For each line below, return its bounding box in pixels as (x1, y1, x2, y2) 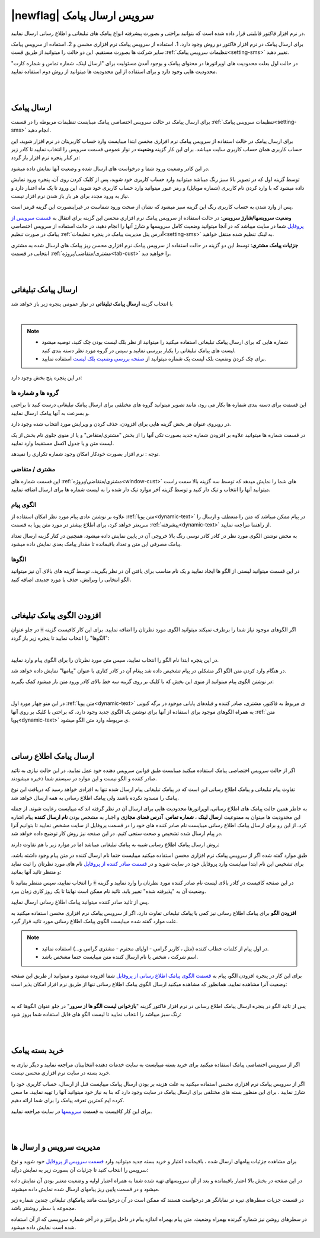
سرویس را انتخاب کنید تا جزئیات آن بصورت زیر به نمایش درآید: (11, 1166, 149, 1173)
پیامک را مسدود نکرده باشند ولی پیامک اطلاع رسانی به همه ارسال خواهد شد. (11, 794, 179, 801)
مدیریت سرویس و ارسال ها (11, 1142, 101, 1153)
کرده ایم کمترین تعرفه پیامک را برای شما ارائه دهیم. (11, 1097, 124, 1104)
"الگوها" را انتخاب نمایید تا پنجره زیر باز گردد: (11, 634, 110, 642)
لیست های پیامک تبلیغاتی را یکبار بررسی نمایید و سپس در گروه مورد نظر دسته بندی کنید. (41, 347, 236, 354)
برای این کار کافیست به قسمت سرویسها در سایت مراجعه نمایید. (11, 1108, 152, 1115)
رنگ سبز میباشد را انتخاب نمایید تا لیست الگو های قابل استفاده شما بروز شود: (11, 1011, 182, 1018)
